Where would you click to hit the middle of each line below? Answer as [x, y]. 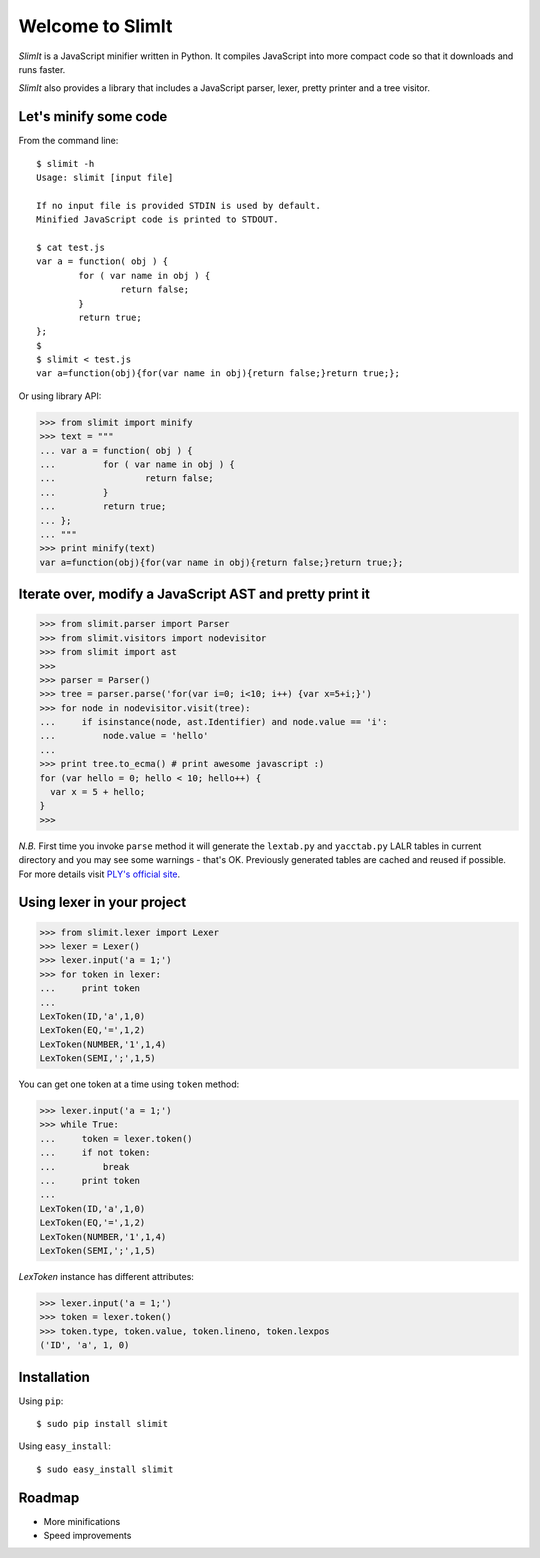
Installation [54, 1376]
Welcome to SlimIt [95, 26]
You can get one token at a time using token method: [129, 1084]
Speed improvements [87, 1536]
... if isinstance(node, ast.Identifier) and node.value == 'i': [213, 722]
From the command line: [68, 141]
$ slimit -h [65, 163]
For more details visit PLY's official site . [99, 874]
